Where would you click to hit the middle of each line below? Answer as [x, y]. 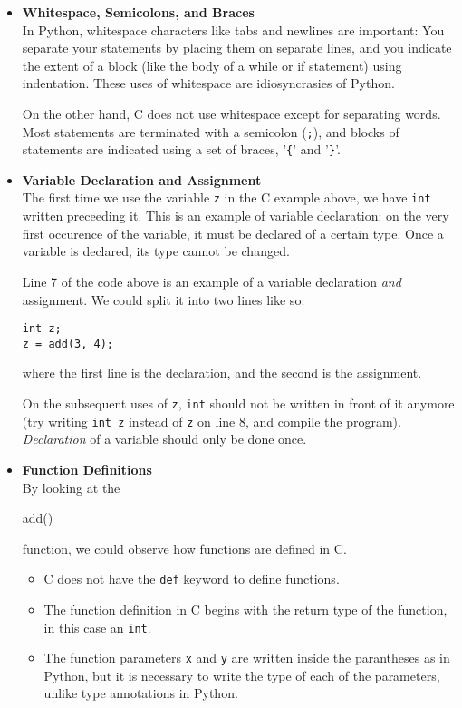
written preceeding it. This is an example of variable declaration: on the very [236, 216]
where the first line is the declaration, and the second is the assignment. [222, 373]
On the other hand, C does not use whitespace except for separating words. [231, 113]
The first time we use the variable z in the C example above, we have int [226, 197]
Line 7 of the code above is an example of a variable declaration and [212, 281]
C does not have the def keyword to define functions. [192, 579]
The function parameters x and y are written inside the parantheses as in [247, 658]
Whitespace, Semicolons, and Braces [138, 12]
